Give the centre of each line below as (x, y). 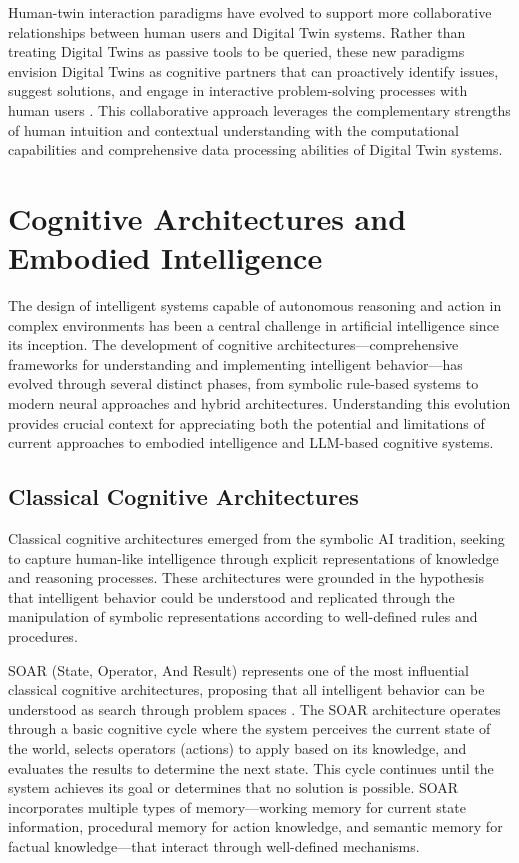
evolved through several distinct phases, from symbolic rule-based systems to (243, 383)
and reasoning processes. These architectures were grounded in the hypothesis (246, 577)
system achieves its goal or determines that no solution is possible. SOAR (233, 787)
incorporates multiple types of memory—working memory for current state (237, 806)
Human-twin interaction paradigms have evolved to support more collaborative (250, 12)
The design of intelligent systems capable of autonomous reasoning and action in (255, 305)
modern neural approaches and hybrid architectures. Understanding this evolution (259, 403)
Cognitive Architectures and (207, 217)
